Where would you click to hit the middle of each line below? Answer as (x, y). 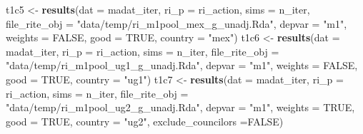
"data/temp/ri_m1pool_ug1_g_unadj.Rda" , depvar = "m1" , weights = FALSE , (182, 65)
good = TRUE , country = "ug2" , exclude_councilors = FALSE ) (145, 121)
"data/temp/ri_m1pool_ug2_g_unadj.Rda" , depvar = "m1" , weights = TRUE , (180, 107)
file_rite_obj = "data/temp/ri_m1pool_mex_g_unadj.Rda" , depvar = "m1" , (176, 23)
